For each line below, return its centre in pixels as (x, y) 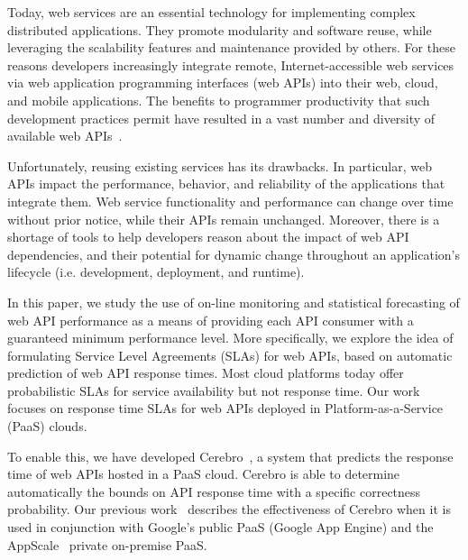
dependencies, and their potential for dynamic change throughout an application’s (234, 254)
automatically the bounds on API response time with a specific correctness (214, 491)
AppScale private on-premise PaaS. (107, 544)
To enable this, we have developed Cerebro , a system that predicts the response (230, 456)
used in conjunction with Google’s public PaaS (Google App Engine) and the (220, 527)
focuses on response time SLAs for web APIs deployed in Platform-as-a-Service (225, 408)
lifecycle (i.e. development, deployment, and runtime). (156, 272)
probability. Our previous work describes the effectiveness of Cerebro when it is (229, 509)
